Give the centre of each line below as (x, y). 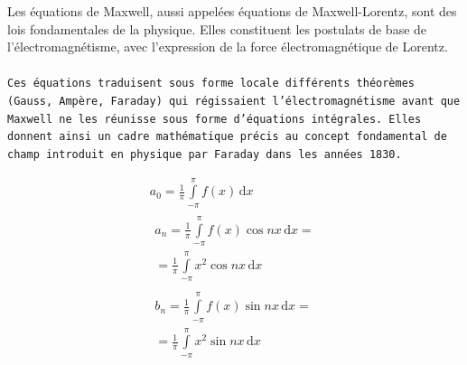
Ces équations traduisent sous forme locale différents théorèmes (211, 84)
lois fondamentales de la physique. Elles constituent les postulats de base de (217, 28)
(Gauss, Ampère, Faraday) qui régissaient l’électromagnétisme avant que (234, 102)
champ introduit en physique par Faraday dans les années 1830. (205, 154)
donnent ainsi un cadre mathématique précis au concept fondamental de (227, 137)
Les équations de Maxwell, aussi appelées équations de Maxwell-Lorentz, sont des (232, 11)
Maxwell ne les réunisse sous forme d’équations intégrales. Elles (215, 119)
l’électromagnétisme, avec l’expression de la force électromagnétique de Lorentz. (228, 47)
